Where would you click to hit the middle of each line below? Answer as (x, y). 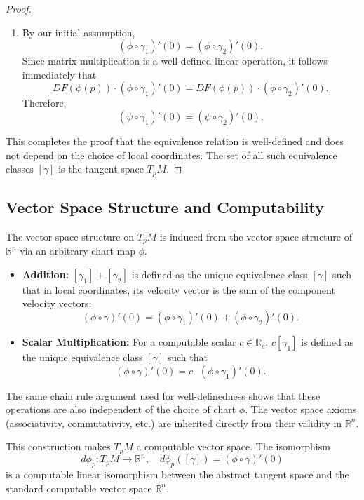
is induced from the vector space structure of (256, 236)
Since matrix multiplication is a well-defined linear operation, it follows (175, 61)
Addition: (46, 274)
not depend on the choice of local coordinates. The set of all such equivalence (171, 155)
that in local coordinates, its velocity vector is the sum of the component (178, 289)
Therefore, (44, 103)
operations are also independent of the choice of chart (121, 409)
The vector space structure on (70, 236)
